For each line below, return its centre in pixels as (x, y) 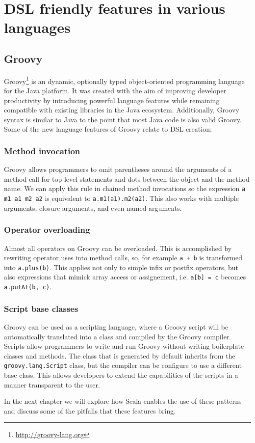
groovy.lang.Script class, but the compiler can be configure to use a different (123, 365)
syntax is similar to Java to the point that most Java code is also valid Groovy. (123, 119)
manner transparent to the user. (52, 384)
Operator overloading (47, 230)
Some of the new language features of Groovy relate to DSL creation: (108, 129)
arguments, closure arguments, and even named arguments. (93, 208)
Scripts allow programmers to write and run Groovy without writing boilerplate (124, 346)
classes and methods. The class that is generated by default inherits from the (120, 355)
